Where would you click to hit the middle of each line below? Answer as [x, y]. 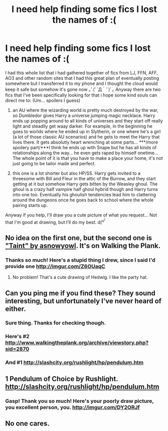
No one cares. [28, 424]
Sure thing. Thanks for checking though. [56, 323]
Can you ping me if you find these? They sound [80, 293]
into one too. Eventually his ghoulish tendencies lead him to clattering [84, 194]
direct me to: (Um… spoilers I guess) [43, 100]
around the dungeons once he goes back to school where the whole [83, 200]
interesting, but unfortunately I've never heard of [83, 301]
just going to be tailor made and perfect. [54, 163]
